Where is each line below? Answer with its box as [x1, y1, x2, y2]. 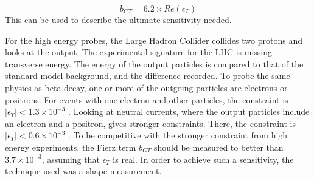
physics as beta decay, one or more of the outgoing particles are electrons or [5, 81, 288, 94]
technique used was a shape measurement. [5, 165, 162, 177]
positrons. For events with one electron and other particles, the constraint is [5, 93, 288, 106]
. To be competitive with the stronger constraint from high [68, 129, 288, 142]
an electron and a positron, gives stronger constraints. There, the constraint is [5, 117, 296, 129]
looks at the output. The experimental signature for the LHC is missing [5, 46, 272, 58]
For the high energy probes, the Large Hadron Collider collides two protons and [5, 33, 302, 46]
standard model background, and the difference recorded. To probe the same [5, 69, 290, 82]
